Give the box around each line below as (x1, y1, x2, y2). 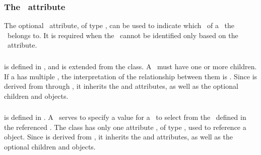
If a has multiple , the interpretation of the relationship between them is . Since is (4, 71, 257, 81)
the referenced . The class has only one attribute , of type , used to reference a (4, 121, 246, 132)
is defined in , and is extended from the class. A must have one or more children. (4, 61, 257, 71)
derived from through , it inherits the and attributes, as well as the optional (4, 81, 238, 91)
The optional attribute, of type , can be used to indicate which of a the (4, 20, 235, 31)
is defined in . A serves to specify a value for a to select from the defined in (4, 112, 246, 122)
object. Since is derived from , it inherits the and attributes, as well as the (4, 131, 233, 142)
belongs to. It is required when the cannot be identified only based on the (7, 30, 238, 40)
